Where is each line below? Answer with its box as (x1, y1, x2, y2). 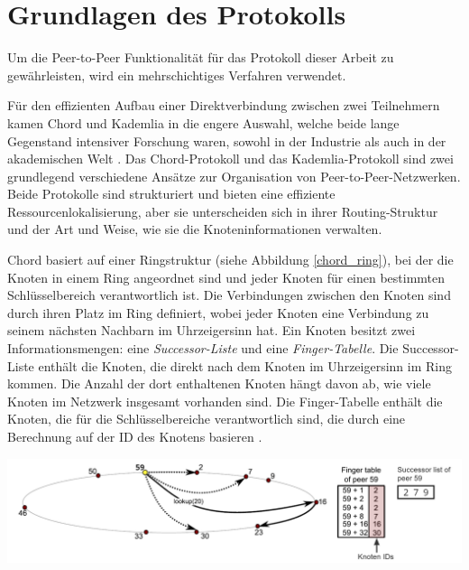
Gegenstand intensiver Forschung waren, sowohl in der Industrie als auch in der (7, 131, 446, 150)
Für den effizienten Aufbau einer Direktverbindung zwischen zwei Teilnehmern (7, 96, 440, 115)
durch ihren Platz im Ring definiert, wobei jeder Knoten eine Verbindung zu (7, 303, 429, 322)
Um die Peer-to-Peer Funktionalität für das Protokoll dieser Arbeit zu (7, 48, 394, 67)
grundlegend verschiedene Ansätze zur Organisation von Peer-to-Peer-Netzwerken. (7, 166, 461, 185)
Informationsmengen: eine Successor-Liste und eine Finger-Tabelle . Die (7, 339, 399, 358)
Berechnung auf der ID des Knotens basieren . (7, 427, 262, 445)
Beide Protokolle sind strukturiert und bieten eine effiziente (7, 184, 336, 203)
